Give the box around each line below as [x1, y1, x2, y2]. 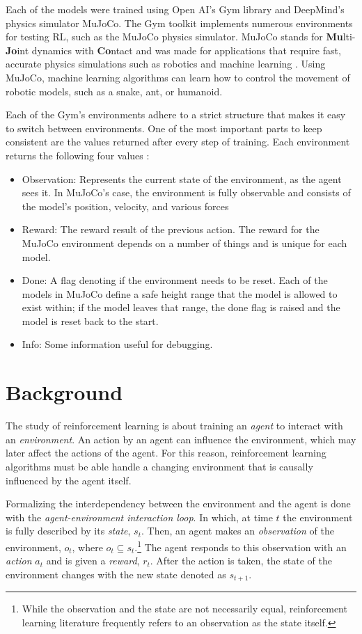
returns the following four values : [6, 148, 150, 162]
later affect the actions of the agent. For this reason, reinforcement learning [6, 445, 326, 460]
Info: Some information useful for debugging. [22, 337, 213, 351]
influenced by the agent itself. [6, 473, 132, 487]
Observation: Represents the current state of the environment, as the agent [22, 171, 342, 186]
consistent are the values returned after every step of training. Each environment [6, 134, 350, 149]
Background [6, 378, 123, 406]
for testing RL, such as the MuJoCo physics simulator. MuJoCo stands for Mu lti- [6, 29, 356, 44]
